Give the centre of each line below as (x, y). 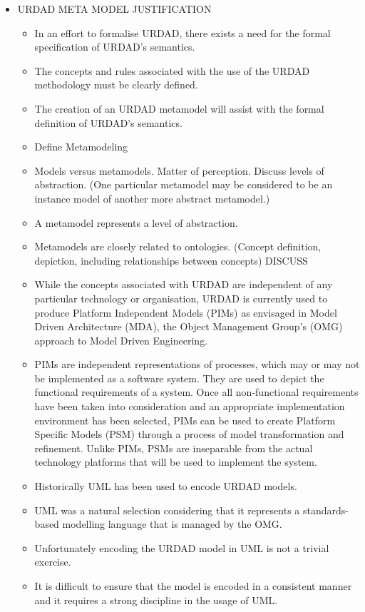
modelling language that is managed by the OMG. (172, 524)
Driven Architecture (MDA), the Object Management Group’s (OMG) (189, 326)
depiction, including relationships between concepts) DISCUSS (171, 260)
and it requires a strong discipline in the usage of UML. (156, 600)
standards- (325, 510)
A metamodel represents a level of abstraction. (136, 222)
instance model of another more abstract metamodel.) (152, 198)
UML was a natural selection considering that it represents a (167, 510)
